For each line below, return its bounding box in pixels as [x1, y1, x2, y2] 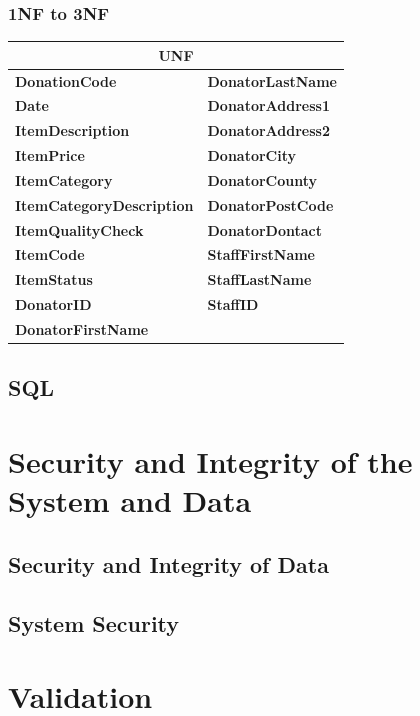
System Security [8, 607, 180, 638]
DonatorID [15, 294, 92, 315]
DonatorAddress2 [207, 120, 330, 141]
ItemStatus [15, 269, 93, 290]
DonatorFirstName [15, 319, 149, 339]
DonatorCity [207, 145, 297, 166]
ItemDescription [15, 120, 130, 141]
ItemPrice [15, 145, 85, 166]
